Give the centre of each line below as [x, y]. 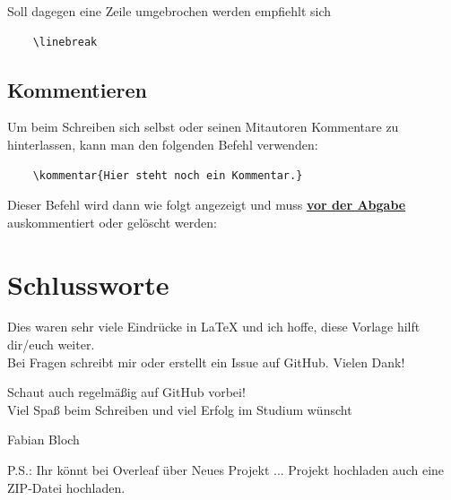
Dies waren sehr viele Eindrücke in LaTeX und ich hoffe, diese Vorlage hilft [214, 327]
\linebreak [65, 42]
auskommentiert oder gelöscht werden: [112, 222]
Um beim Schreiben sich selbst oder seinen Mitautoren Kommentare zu [203, 127]
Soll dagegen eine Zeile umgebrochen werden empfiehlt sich [169, 11]
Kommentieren [77, 89]
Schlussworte [88, 284]
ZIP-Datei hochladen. [66, 487]
